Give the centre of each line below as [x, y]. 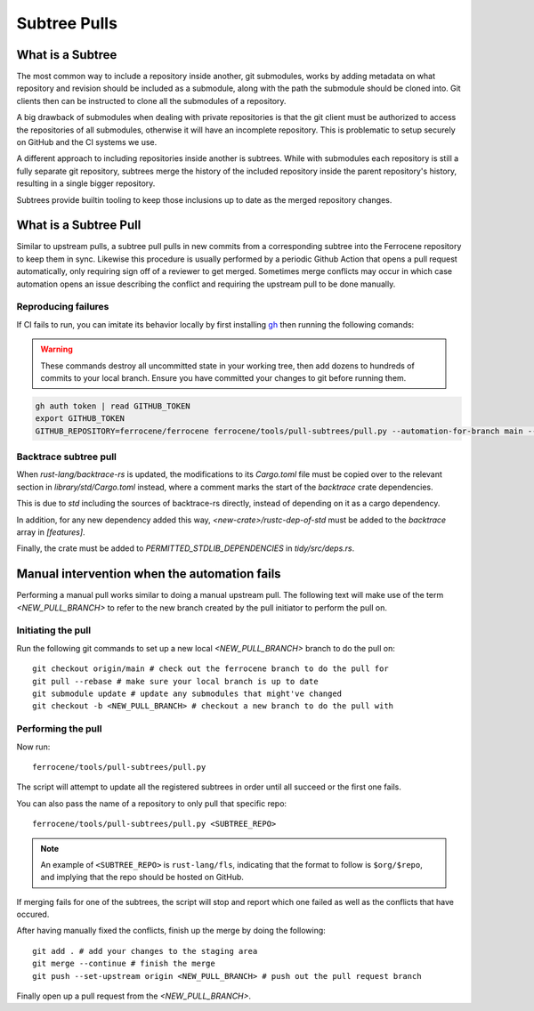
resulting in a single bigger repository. [86, 183]
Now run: [33, 747]
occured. [33, 914]
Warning [57, 349]
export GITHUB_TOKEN [80, 419]
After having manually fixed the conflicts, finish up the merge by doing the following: [171, 931]
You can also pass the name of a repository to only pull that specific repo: [152, 803]
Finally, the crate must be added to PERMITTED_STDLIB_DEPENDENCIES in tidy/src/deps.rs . [186, 548]
